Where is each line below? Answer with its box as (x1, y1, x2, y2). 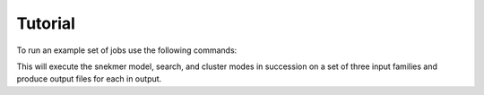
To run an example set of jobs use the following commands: (16, 45, 238, 56)
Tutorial (16, 13, 76, 33)
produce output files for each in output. (16, 73, 162, 84)
